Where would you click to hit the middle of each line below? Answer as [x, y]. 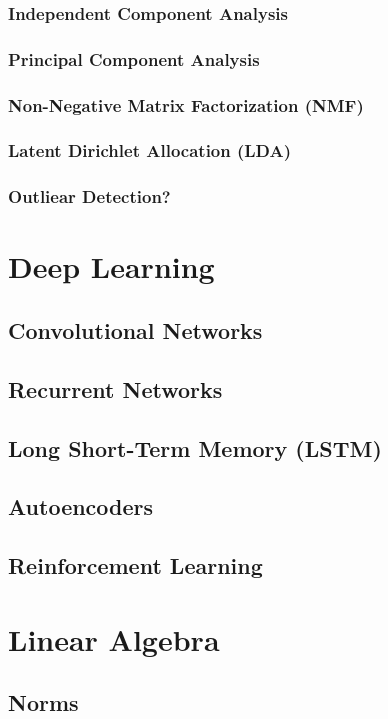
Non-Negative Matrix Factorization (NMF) [186, 104]
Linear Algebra [114, 638]
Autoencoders [81, 506]
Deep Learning [111, 266]
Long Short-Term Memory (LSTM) [195, 447]
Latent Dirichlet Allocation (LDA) [150, 150]
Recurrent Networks [115, 388]
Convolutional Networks [135, 329]
